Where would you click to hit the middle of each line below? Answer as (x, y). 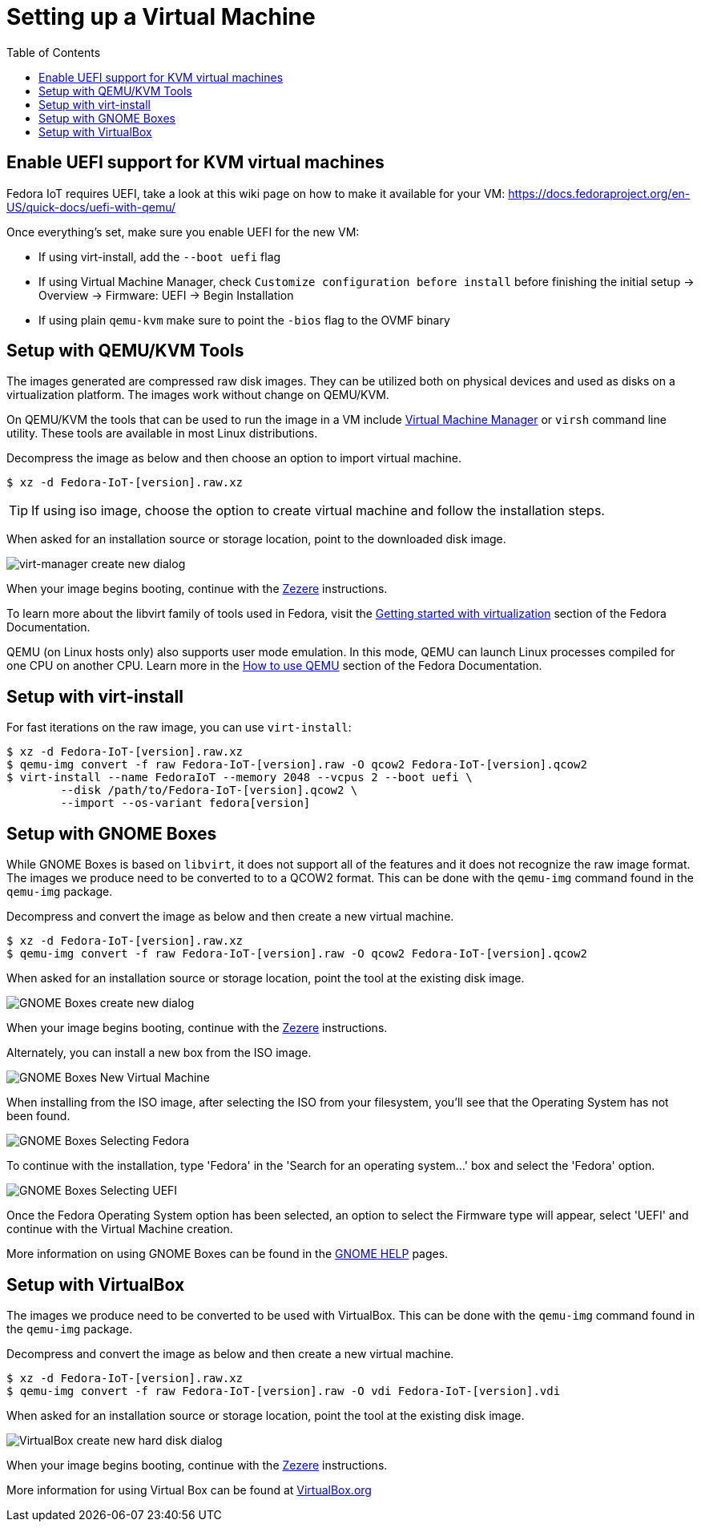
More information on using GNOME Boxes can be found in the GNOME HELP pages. (228, 1254)
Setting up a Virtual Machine (161, 17)
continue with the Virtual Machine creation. (120, 1229)
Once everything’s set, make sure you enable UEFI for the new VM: (183, 232)
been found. (38, 1116)
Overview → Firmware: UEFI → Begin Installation (166, 295)
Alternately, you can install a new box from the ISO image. (159, 1053)
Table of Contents (54, 52)
